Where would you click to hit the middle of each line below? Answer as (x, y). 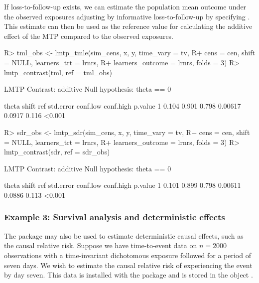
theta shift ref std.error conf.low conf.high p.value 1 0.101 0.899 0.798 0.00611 (123, 185)
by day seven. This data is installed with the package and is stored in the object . (129, 275)
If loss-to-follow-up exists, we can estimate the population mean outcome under (125, 6)
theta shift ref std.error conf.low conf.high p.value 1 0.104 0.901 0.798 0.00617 (123, 105)
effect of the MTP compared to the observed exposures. (89, 36)
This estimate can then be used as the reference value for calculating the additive (128, 26)
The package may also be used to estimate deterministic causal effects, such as (124, 235)
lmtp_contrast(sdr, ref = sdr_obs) (57, 152)
